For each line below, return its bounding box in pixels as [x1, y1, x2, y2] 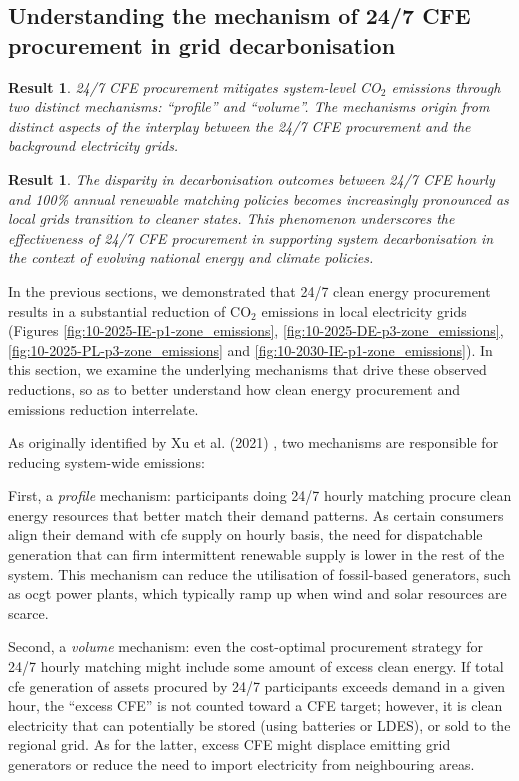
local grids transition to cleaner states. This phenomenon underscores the [8, 208, 455, 229]
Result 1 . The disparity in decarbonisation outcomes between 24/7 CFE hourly [8, 168, 495, 189]
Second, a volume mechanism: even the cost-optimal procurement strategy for [8, 636, 483, 657]
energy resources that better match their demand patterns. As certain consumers [8, 504, 504, 525]
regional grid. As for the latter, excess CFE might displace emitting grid [8, 734, 451, 755]
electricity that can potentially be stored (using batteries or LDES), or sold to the [8, 714, 511, 735]
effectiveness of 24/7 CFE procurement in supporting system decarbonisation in [8, 227, 494, 248]
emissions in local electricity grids [261, 300, 467, 321]
